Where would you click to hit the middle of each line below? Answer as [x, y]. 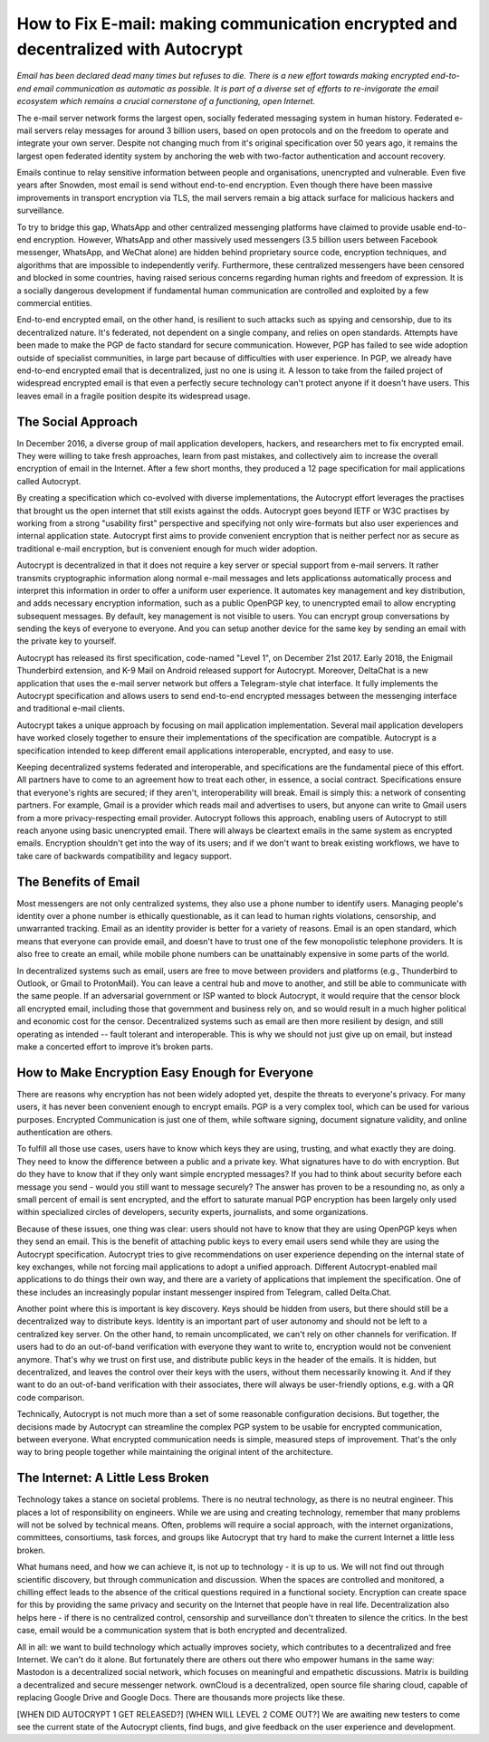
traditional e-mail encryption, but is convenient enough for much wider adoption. [167, 549]
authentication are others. [65, 1133]
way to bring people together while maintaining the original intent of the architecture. [175, 1452]
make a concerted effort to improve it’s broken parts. [115, 1047]
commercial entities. [54, 302]
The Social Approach [77, 421]
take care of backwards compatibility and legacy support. [125, 856]
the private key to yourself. [67, 641]
